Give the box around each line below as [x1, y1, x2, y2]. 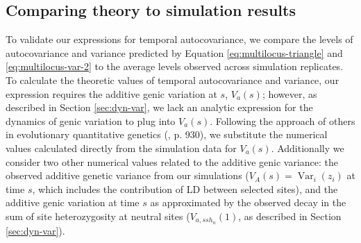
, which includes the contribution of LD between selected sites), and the [32, 181, 338, 196]
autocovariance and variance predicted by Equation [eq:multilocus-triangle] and [6, 45, 343, 60]
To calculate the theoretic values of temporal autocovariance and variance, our [6, 72, 339, 87]
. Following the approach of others [210, 113, 355, 128]
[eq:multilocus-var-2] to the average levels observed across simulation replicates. [6, 59, 344, 74]
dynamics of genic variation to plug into [6, 113, 176, 128]
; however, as [262, 86, 317, 101]
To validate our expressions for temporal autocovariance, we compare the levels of [6, 32, 353, 47]
